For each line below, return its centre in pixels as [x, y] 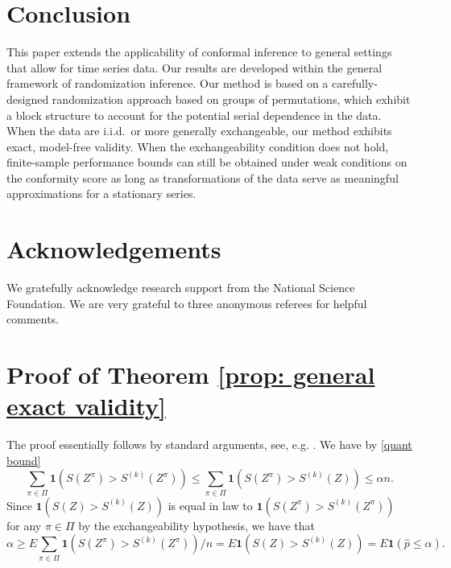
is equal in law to [210, 505]
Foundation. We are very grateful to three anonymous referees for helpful [187, 303]
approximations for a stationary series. [101, 193]
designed [28, 99]
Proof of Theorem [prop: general [191, 375]
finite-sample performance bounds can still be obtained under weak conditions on [207, 162]
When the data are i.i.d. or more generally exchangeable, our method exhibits [199, 131]
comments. [33, 319]
